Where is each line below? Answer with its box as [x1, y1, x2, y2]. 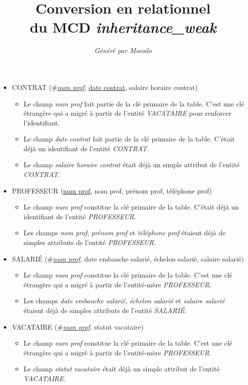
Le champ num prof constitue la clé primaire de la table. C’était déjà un [23, 202, 239, 212]
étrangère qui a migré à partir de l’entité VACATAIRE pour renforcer [23, 108, 231, 118]
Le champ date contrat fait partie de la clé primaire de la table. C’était [23, 134, 235, 144]
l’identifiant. [23, 117, 60, 127]
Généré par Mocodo [94, 45, 152, 55]
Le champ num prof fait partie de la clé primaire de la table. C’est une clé [23, 98, 245, 108]
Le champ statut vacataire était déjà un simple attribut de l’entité [23, 364, 220, 374]
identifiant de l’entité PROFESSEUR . [23, 211, 136, 221]
